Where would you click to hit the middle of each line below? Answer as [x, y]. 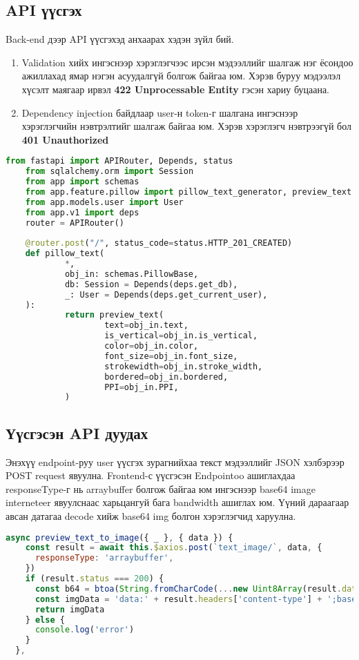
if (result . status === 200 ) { [95, 579]
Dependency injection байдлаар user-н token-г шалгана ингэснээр [160, 112]
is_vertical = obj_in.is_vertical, [181, 336]
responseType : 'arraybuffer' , [104, 558]
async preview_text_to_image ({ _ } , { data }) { [119, 537]
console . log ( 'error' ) [85, 630]
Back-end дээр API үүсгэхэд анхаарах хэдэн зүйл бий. [120, 39]
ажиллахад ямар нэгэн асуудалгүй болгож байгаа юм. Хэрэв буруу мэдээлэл [181, 76]
